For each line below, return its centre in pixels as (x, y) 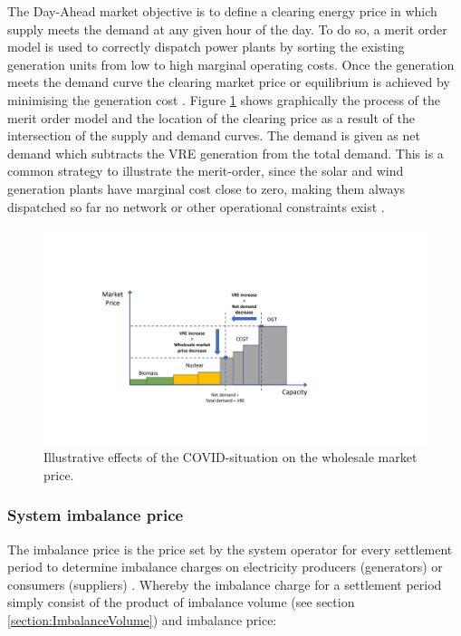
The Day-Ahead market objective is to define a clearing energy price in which (222, 11)
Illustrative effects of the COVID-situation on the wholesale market (230, 457)
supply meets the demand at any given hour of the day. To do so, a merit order (227, 29)
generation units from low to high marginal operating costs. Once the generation (231, 64)
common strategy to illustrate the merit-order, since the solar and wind (206, 171)
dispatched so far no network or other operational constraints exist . (196, 206)
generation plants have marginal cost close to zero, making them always (206, 188)
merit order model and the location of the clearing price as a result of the (211, 117)
